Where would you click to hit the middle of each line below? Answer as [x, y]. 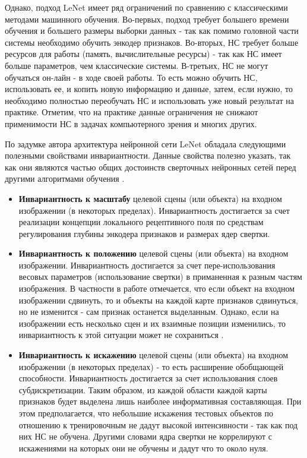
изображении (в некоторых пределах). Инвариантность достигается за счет [154, 210]
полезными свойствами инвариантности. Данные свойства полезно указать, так [148, 155]
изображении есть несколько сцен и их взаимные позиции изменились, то [152, 323]
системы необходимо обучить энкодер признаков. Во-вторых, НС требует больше [152, 42]
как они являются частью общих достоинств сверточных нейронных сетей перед [151, 167]
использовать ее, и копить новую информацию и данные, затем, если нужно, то [149, 89]
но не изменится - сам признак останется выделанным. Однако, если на [149, 312]
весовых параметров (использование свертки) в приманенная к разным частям [160, 277]
